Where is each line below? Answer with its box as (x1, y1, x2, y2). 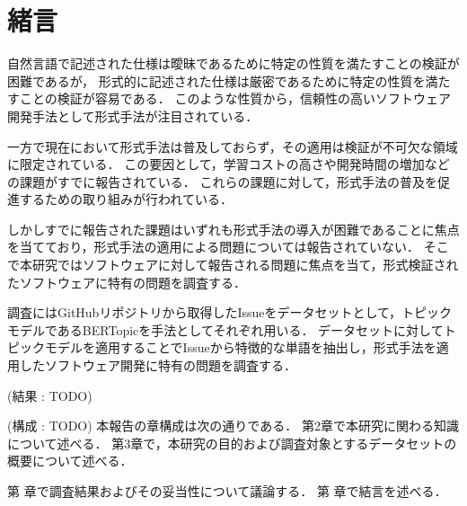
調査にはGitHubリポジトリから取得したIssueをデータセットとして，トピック (7, 303, 453, 322)
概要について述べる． (7, 451, 133, 470)
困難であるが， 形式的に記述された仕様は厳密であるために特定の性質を (7, 71, 426, 90)
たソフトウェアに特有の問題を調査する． (7, 272, 246, 291)
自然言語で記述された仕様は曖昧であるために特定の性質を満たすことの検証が (7, 54, 460, 73)
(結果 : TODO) (7, 386, 93, 404)
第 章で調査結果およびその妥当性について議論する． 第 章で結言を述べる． (7, 482, 447, 500)
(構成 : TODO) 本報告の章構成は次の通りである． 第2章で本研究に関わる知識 (7, 416, 459, 435)
